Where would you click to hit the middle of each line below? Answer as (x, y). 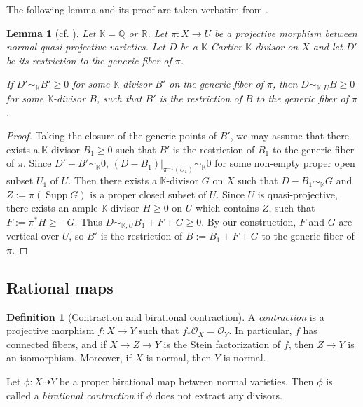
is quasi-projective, (297, 194)
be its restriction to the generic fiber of (89, 60)
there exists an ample (52, 208)
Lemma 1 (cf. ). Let (51, 33)
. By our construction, (249, 221)
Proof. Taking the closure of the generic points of (112, 136)
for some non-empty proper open (285, 163)
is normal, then (179, 358)
